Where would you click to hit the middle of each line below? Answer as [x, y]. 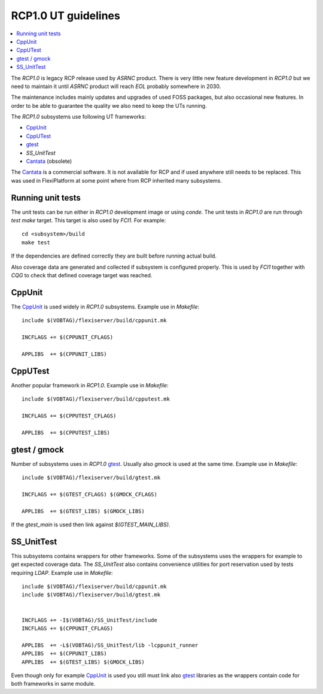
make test [36, 242]
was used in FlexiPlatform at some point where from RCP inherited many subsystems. [117, 180]
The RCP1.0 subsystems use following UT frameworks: [79, 117]
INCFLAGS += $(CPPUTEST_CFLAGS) [69, 416]
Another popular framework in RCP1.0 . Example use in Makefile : [90, 385]
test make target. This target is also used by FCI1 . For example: [89, 220]
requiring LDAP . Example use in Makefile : [62, 572]
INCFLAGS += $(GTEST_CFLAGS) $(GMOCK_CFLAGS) [90, 494]
